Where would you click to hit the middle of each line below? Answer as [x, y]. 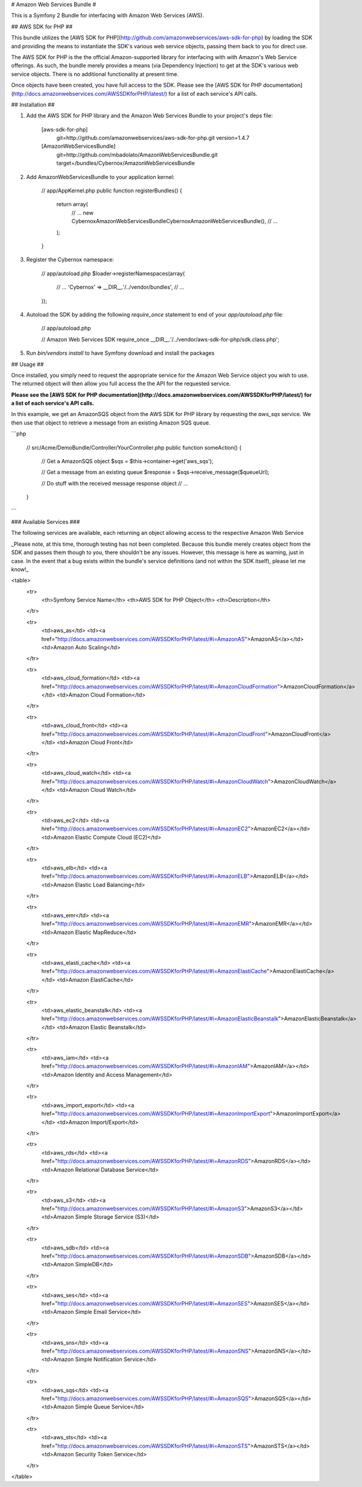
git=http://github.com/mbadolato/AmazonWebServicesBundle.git [137, 154]
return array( [72, 204]
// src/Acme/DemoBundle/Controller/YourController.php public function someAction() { [134, 447]
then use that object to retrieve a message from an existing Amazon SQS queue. [111, 423]
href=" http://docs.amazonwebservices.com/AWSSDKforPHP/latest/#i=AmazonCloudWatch [155, 781]
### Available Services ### [46, 522]
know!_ [20, 569]
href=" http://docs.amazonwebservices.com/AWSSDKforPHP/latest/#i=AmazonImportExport [156, 1114]
